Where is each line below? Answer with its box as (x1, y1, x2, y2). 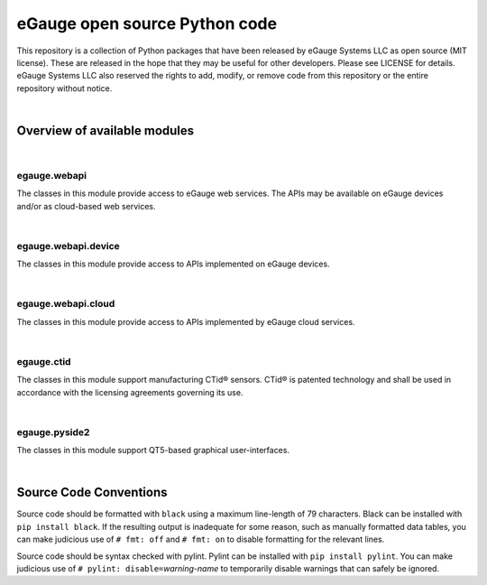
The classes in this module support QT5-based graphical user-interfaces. (16, 445, 290, 456)
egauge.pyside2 (16, 425, 90, 438)
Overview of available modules (16, 123, 195, 138)
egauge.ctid (16, 355, 71, 367)
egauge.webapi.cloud (16, 298, 115, 311)
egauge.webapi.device (16, 239, 121, 252)
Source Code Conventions (16, 485, 168, 500)
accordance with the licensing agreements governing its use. (16, 386, 243, 397)
